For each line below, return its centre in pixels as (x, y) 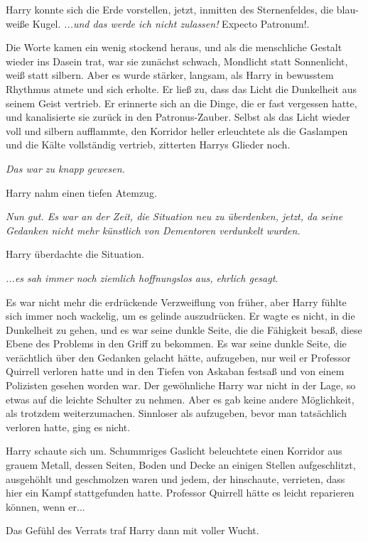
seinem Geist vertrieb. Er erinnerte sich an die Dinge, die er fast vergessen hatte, (182, 103)
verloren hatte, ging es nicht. (68, 427)
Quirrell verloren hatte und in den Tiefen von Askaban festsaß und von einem (175, 371)
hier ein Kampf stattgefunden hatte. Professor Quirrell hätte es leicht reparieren (180, 493)
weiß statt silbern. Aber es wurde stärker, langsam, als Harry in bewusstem (170, 75)
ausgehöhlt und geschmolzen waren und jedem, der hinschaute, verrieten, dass (175, 478)
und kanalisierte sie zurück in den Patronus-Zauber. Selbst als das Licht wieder (178, 117)
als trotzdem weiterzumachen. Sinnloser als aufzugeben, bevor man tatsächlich (176, 413)
